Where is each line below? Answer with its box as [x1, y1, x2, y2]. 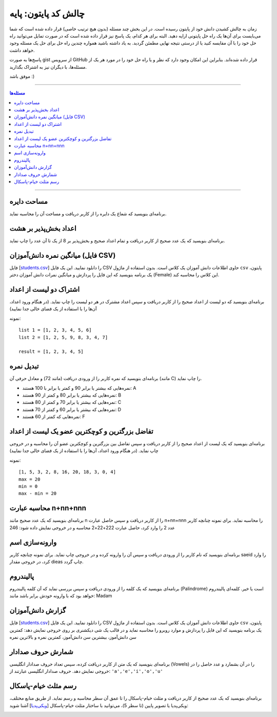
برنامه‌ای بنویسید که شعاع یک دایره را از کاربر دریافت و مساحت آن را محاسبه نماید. [9, 211, 167, 217]
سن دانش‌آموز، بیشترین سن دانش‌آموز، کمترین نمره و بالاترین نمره [9, 634, 137, 640]
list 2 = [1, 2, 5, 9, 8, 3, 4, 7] [18, 334, 108, 340]
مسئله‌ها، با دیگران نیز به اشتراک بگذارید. [9, 64, 87, 70]
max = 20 [18, 476, 41, 482]
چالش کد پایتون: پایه [9, 8, 85, 19]
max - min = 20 [18, 490, 57, 497]
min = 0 [18, 483, 38, 489]
